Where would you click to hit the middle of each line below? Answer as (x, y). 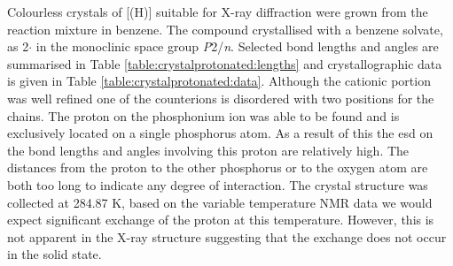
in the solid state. (55, 254)
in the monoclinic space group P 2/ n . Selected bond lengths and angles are (237, 46)
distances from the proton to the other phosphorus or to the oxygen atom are (218, 167)
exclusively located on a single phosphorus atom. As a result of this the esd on (220, 133)
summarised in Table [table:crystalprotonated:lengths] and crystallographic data (225, 63)
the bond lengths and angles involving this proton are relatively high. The (208, 150)
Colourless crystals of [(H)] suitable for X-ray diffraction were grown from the (218, 11)
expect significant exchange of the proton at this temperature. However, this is (221, 220)
